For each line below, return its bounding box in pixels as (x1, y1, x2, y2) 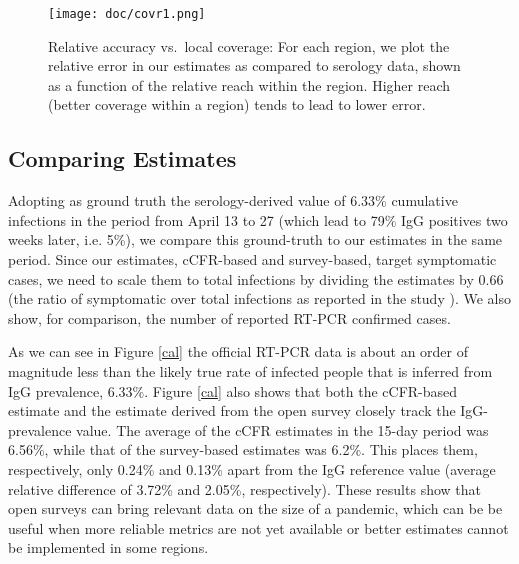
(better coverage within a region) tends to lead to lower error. (48, 94, 426, 115)
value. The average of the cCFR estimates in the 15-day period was (76, 419, 489, 440)
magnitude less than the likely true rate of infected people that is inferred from (8, 360, 493, 381)
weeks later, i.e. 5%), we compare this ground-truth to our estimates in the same (8, 229, 503, 250)
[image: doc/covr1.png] (48, 7, 206, 21)
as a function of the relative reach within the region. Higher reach (48, 74, 450, 95)
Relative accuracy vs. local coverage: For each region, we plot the (48, 35, 450, 56)
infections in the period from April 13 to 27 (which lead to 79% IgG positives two (8, 209, 508, 230)
